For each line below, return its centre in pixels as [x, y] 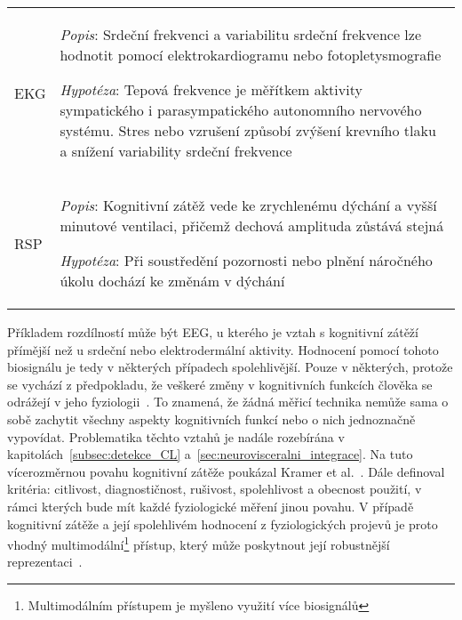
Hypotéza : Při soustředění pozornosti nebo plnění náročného [246, 260]
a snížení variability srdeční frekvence [176, 151]
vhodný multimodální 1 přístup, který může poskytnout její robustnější [199, 543]
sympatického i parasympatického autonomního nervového [241, 110]
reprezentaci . [45, 562]
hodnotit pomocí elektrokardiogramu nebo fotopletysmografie [251, 55]
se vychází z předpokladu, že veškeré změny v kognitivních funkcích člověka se [220, 384]
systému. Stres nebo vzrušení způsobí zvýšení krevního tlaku [248, 130]
